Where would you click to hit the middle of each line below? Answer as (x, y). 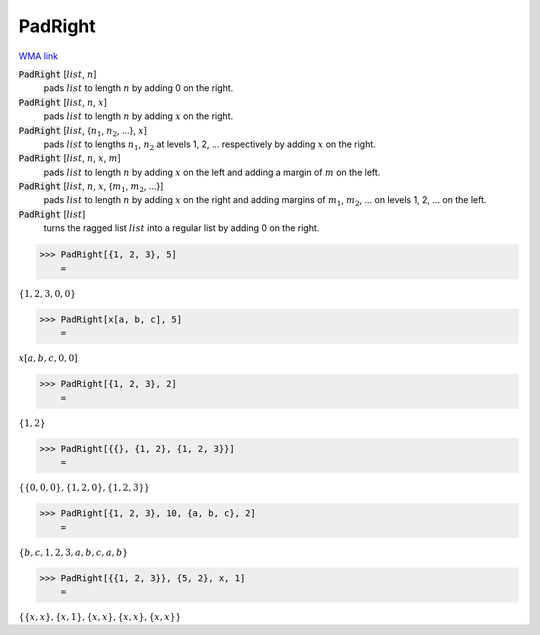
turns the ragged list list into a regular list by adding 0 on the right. (181, 228)
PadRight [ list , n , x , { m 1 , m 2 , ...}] (91, 187)
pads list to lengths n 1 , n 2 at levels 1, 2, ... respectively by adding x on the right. (210, 145)
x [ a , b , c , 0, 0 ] (48, 358)
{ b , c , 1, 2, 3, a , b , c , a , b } (73, 552)
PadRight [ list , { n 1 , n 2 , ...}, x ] (83, 131)
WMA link (38, 56)
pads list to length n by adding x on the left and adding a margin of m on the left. (212, 172)
